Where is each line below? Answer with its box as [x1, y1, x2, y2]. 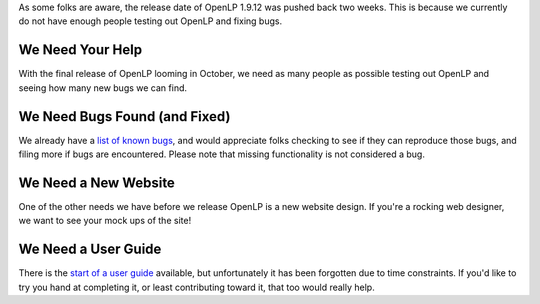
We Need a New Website [18, 174, 175, 191]
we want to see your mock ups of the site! [18, 215, 192, 227]
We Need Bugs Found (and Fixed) [18, 108, 231, 125]
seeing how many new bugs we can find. [18, 81, 188, 94]
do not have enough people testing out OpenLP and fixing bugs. [18, 15, 283, 27]
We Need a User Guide [18, 241, 162, 258]
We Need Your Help [18, 41, 143, 59]
